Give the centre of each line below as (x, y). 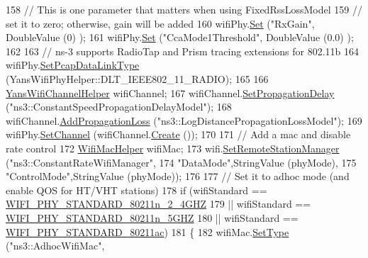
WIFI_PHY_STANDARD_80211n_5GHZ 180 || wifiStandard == (152, 217)
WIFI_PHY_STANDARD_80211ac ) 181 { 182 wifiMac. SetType (147, 231)
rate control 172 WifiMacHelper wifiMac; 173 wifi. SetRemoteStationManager (173, 148)
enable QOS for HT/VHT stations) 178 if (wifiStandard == (136, 190)
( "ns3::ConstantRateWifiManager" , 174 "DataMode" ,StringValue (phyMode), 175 (181, 162)
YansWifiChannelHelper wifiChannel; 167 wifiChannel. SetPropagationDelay (170, 92)
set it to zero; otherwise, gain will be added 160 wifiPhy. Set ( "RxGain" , (160, 23)
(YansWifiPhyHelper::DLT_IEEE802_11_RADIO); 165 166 (137, 78)
